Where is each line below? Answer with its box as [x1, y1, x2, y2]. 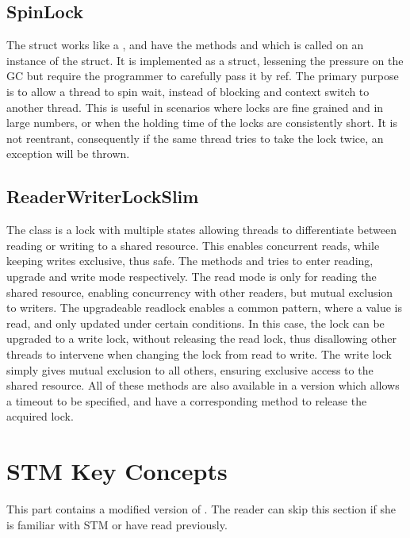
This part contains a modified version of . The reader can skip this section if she [6, 501, 397, 517]
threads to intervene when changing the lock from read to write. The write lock [6, 345, 393, 362]
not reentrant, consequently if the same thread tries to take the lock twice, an [6, 129, 384, 146]
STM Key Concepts [6, 455, 228, 487]
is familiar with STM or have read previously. [6, 516, 228, 532]
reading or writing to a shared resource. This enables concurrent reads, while [6, 236, 380, 253]
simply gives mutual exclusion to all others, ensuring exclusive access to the [6, 361, 374, 378]
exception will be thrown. [6, 145, 130, 162]
